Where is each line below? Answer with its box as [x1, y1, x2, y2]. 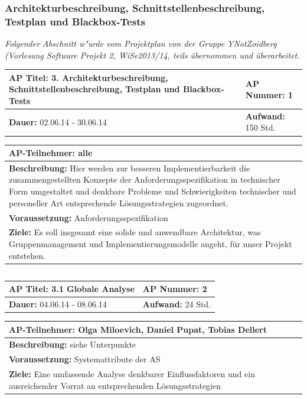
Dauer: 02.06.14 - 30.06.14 [9, 115, 107, 128]
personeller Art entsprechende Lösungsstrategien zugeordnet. [9, 196, 228, 209]
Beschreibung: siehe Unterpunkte [9, 338, 136, 351]
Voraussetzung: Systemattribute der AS [9, 353, 161, 365]
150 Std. [245, 121, 276, 134]
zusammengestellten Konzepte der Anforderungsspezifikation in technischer [9, 173, 280, 186]
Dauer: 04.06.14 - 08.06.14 [9, 297, 107, 310]
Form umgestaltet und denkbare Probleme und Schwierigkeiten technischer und [9, 185, 296, 197]
